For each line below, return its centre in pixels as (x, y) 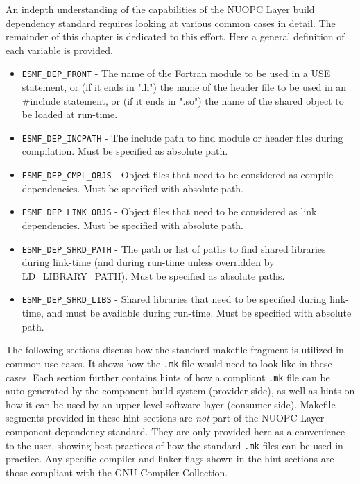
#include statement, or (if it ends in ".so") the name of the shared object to (183, 100)
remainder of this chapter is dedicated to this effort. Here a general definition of (175, 36)
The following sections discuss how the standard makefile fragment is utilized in (175, 350)
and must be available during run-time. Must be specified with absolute (199, 313)
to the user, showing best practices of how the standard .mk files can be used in (174, 445)
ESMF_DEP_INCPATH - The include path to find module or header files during (182, 137)
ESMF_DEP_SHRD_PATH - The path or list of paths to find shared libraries (174, 248)
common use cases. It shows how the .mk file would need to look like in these (169, 363)
